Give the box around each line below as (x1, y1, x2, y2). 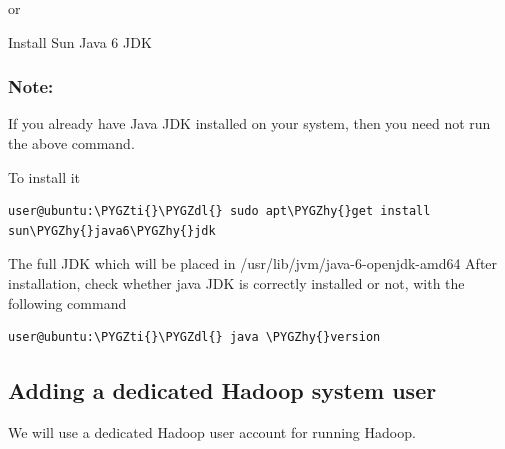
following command (8, 292, 127, 313)
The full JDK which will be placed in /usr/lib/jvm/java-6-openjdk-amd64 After (8, 253, 498, 274)
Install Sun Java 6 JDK (8, 31, 152, 52)
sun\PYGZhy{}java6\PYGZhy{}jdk (8, 223, 216, 238)
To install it (8, 166, 81, 187)
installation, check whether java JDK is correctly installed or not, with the (8, 272, 465, 293)
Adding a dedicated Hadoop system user (8, 375, 437, 406)
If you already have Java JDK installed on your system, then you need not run (8, 113, 491, 134)
